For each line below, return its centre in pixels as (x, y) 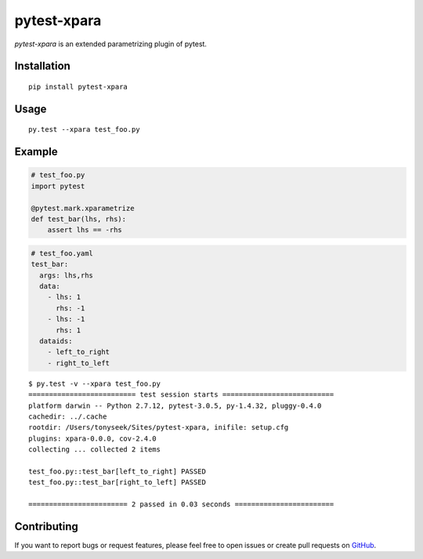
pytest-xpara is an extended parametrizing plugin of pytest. (111, 44)
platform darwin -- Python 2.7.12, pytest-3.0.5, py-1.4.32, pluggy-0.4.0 (175, 405)
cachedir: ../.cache (68, 416)
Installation (42, 66)
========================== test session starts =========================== (181, 395)
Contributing (46, 526)
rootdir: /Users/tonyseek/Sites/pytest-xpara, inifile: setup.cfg (159, 428)
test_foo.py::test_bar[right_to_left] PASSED (117, 483)
